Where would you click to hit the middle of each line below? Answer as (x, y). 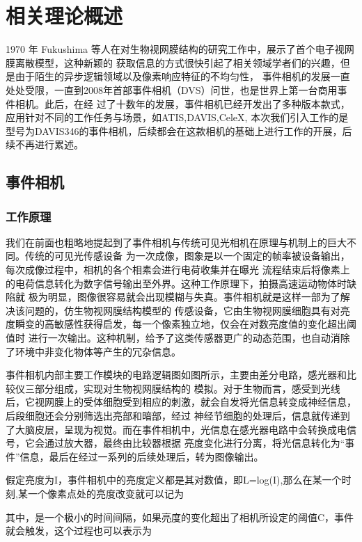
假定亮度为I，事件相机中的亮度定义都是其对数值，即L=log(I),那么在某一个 (174, 480)
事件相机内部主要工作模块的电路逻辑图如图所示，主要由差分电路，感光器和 (176, 375)
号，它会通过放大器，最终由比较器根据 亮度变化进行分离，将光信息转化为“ (175, 443)
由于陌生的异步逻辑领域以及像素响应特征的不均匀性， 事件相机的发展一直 (182, 76)
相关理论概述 (64, 16)
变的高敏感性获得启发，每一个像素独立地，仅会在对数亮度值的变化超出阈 (190, 324)
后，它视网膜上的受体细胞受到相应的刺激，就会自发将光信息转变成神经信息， (181, 402)
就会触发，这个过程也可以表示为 (79, 531)
